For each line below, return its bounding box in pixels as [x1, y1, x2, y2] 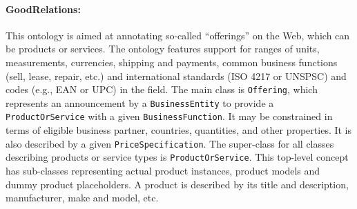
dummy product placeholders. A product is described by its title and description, [6, 177, 349, 191]
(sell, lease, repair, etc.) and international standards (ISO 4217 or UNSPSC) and [6, 68, 347, 83]
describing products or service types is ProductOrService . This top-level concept [6, 150, 349, 164]
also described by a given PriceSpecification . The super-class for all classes [6, 136, 334, 150]
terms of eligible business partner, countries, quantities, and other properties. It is [6, 123, 352, 137]
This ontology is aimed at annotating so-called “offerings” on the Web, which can [6, 28, 350, 42]
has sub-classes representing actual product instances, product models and [6, 163, 320, 178]
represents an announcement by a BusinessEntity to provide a [6, 95, 274, 110]
